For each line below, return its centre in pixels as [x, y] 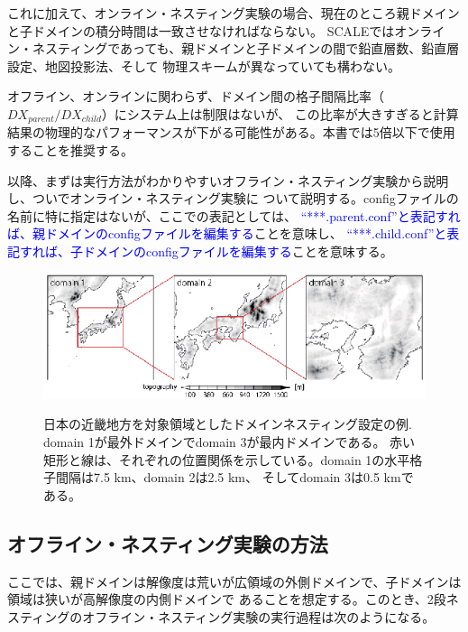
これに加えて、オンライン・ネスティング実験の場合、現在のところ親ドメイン [234, 13]
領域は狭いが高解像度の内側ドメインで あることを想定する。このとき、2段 [227, 599]
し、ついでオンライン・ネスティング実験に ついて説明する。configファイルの [233, 198]
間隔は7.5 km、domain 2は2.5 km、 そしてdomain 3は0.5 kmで [234, 477]
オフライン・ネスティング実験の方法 [168, 543]
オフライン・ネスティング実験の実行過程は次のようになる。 [259, 616]
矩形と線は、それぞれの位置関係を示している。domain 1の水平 [227, 459]
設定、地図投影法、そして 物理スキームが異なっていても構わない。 [204, 65]
